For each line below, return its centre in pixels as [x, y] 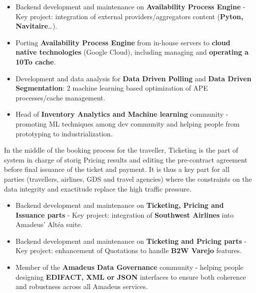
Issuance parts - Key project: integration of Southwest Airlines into [125, 214]
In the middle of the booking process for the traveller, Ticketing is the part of [121, 150]
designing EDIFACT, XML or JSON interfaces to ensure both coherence [131, 277]
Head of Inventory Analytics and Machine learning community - [122, 114]
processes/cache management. [60, 97]
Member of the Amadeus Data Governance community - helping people [129, 267]
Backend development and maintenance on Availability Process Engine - [130, 6]
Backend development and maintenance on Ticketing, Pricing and [120, 205]
